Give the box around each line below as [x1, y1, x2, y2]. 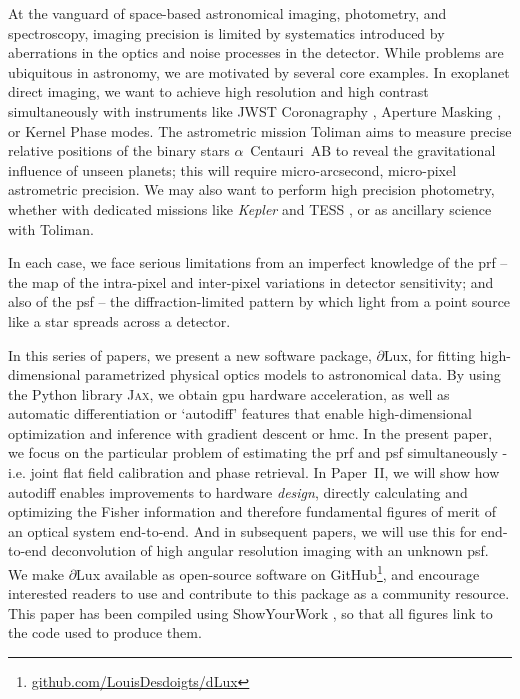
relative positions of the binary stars [8, 140, 230, 161]
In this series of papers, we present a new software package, [8, 344, 372, 365]
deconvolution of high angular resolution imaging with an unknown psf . [51, 540, 489, 561]
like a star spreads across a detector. [8, 310, 231, 331]
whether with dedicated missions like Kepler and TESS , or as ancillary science [8, 198, 492, 219]
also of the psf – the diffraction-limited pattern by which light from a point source [8, 291, 511, 312]
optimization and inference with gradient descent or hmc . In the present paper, [8, 422, 493, 443]
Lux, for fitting [383, 344, 476, 365]
